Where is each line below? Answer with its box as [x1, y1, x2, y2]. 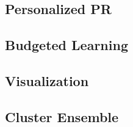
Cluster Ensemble [5, 107, 119, 126]
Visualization [5, 71, 89, 90]
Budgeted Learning [5, 35, 128, 54]
